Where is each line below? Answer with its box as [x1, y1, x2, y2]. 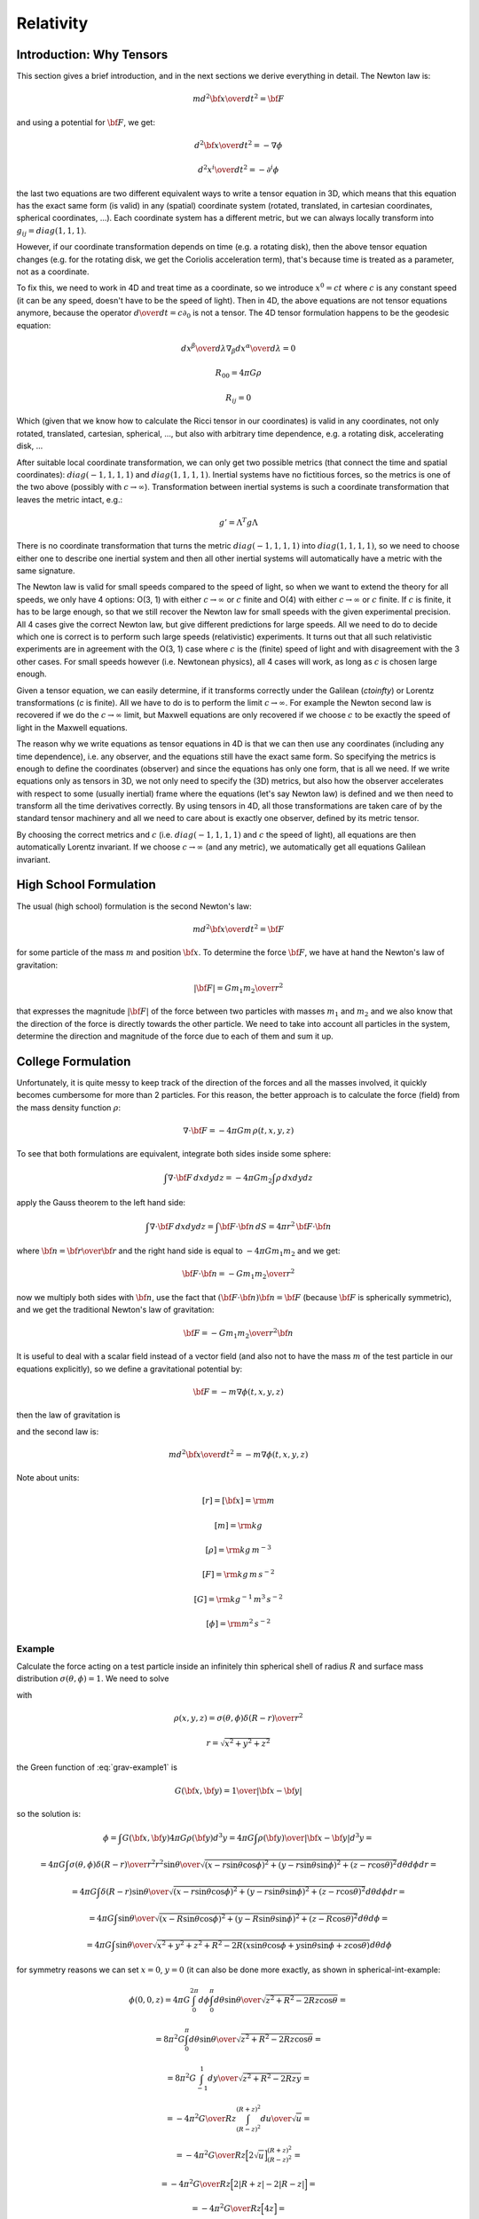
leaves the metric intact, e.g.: [16, 494, 123, 505]
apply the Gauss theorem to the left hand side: [16, 1196, 186, 1207]
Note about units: [16, 1473, 80, 1483]
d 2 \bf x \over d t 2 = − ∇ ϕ [193, 138, 283, 150]
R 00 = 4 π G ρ [215, 368, 262, 381]
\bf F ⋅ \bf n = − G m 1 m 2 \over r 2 [182, 1267, 295, 1282]
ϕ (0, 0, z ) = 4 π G [129, 1994, 191, 2005]
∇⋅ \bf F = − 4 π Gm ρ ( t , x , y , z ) [183, 1125, 294, 1135]
